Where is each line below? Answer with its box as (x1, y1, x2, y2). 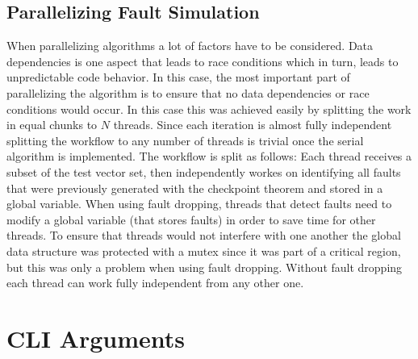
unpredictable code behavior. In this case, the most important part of (6, 69, 350, 86)
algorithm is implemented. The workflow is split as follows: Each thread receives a (6, 148, 412, 165)
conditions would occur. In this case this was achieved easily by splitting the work (6, 100, 412, 117)
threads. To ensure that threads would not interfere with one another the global (6, 227, 401, 244)
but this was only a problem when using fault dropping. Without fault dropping (6, 258, 403, 275)
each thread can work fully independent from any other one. (6, 274, 304, 291)
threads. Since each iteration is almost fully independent (113, 116, 392, 133)
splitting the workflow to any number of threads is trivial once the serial (6, 131, 364, 148)
